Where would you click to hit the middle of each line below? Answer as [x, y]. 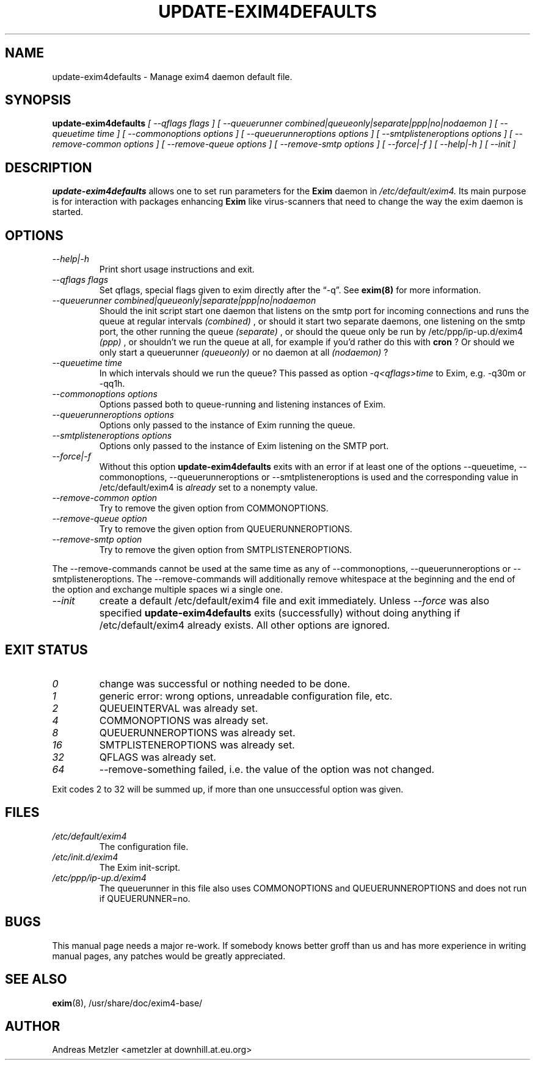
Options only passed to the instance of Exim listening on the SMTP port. [244, 446]
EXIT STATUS [46, 650]
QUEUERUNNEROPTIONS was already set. [197, 732]
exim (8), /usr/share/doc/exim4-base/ [127, 1003]
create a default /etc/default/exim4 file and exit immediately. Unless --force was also [294, 601]
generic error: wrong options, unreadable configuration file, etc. [246, 696]
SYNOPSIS [38, 100]
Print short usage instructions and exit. [177, 269]
